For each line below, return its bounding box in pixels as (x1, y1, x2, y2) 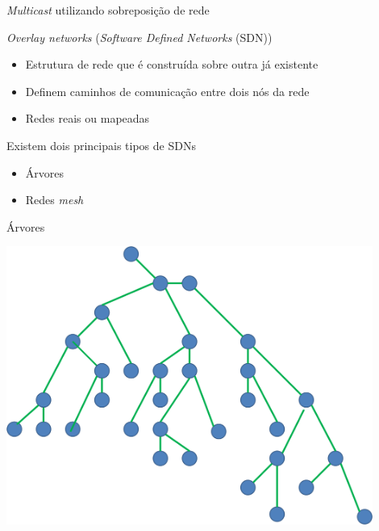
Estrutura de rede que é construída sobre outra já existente (25, 56, 319, 73)
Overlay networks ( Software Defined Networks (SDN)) (6, 28, 273, 45)
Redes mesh (25, 191, 84, 208)
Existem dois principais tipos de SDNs (6, 136, 196, 153)
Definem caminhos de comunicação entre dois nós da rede (25, 82, 310, 99)
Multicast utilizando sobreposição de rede (6, 2, 210, 18)
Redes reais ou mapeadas (25, 110, 150, 127)
